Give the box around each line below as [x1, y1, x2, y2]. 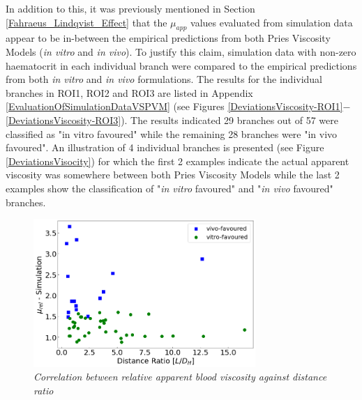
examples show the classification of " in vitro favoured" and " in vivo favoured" [6, 180, 333, 195]
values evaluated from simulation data [190, 15, 353, 29]
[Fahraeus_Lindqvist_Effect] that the [6, 15, 167, 29]
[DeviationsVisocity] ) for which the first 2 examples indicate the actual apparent [6, 153, 349, 168]
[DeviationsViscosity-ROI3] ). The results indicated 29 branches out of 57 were [6, 112, 338, 127]
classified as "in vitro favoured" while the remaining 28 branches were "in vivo [6, 126, 338, 141]
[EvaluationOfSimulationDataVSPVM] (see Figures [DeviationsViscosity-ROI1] [6, 99, 343, 114]
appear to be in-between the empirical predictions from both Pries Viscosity [6, 31, 331, 45]
